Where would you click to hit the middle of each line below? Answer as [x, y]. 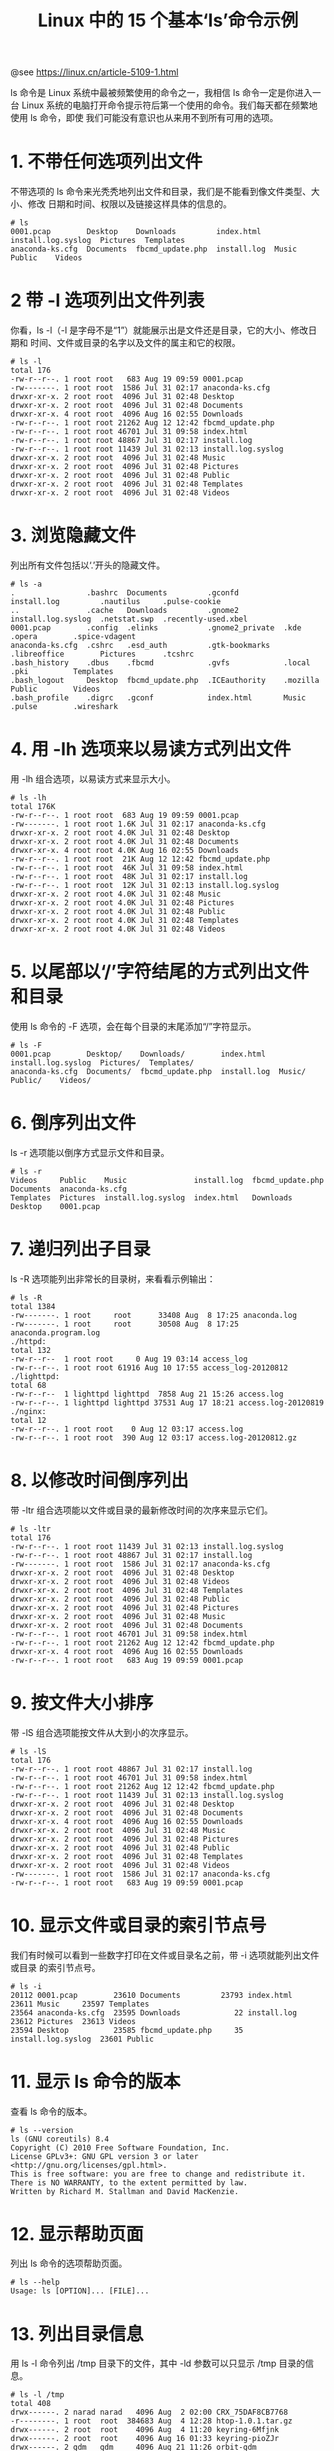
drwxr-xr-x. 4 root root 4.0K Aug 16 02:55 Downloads [125, 850]
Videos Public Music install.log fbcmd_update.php [167, 1180]
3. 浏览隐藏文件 [73, 535]
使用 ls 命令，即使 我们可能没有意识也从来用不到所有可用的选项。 [144, 118]
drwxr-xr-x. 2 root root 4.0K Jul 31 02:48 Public [118, 911]
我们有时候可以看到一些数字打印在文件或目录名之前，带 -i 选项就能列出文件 [165, 1955]
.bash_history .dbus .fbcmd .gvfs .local [160, 663]
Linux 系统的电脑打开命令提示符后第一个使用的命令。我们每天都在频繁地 [169, 105]
